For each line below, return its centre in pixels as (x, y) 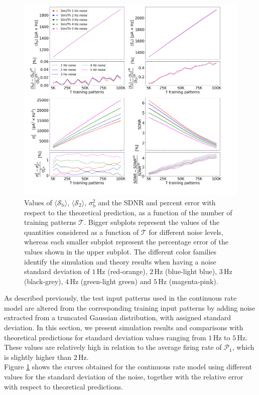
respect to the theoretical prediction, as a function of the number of (128, 212)
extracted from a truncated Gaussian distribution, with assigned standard (117, 317)
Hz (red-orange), (122, 271)
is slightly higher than (38, 357)
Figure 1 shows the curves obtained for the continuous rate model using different (128, 367)
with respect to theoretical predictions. (64, 386)
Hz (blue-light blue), (186, 271)
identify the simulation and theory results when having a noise (120, 261)
